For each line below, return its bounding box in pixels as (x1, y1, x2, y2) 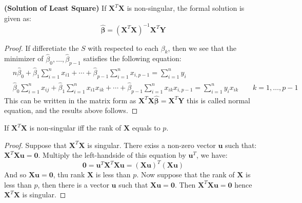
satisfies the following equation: (83, 53, 182, 64)
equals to (132, 122, 160, 133)
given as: (4, 12, 31, 23)
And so (4, 169, 27, 180)
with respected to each (88, 42, 159, 53)
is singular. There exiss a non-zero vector (87, 139, 216, 150)
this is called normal (187, 95, 250, 105)
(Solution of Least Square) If (4, 3, 107, 13)
